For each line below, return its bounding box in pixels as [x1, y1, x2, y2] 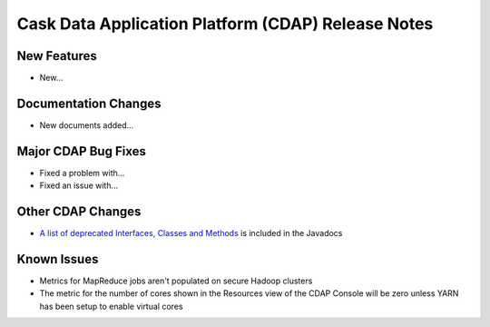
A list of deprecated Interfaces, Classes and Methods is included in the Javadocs [39, 228, 343, 239]
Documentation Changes [16, 95, 162, 111]
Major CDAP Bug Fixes [16, 144, 147, 159]
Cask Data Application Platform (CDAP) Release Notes [16, 14, 434, 34]
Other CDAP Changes [16, 204, 142, 220]
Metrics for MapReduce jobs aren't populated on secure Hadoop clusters [39, 275, 313, 286]
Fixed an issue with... [39, 180, 119, 191]
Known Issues [16, 251, 99, 267]
